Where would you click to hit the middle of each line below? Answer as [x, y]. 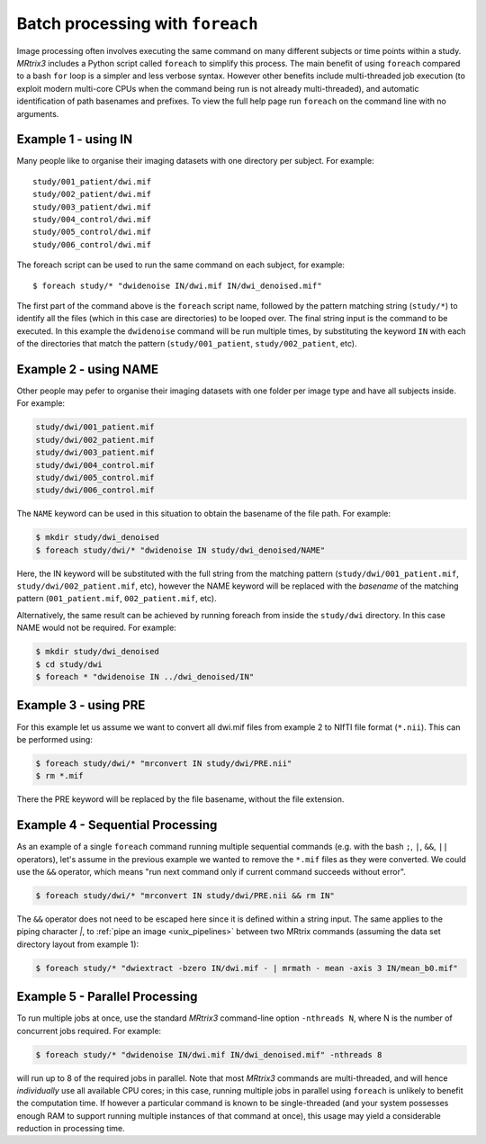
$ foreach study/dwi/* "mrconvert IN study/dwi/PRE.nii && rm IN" [185, 895]
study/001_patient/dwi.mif [92, 181]
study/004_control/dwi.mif [92, 219]
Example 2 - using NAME [88, 369]
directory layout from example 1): [78, 944]
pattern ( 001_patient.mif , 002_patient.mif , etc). [117, 599]
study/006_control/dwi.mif [92, 244]
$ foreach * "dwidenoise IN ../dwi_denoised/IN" [145, 676]
